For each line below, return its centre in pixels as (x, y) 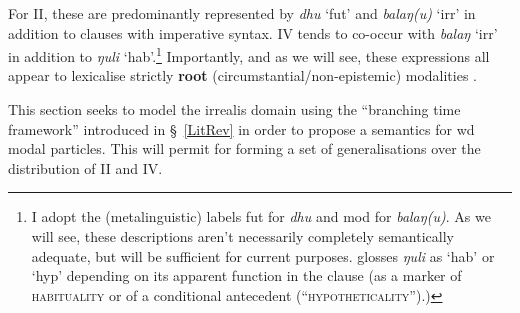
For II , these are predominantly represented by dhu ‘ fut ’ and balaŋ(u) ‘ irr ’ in (242, 13)
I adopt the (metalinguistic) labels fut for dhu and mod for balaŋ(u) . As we (261, 216)
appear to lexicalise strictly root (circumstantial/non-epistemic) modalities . (243, 75)
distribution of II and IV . (85, 167)
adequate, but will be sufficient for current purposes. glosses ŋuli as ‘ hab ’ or (263, 255)
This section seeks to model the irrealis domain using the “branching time (234, 109)
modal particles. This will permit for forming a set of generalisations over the (244, 148)
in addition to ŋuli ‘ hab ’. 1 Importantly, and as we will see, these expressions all (249, 54)
